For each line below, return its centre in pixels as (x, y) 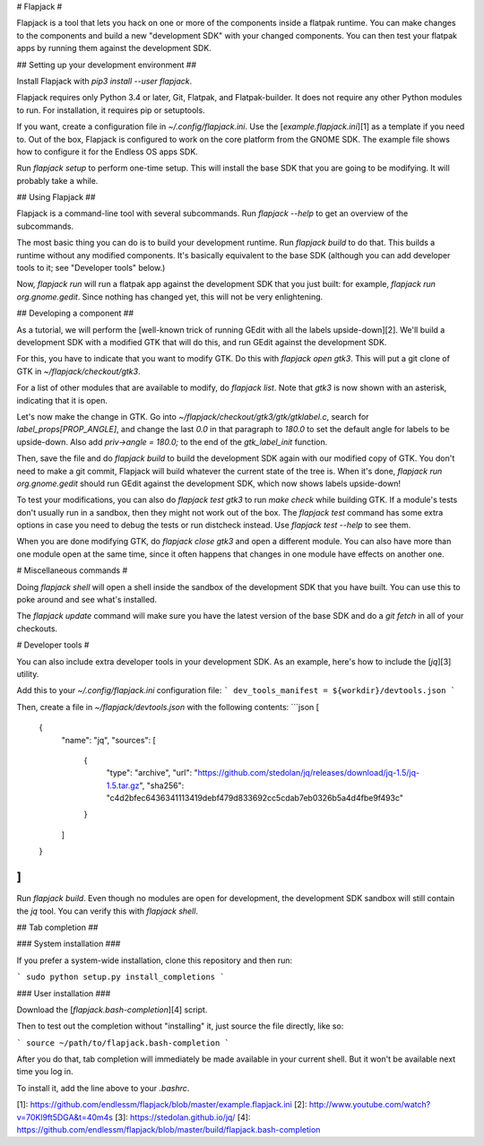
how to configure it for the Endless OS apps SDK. (108, 152)
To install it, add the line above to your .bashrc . (103, 1088)
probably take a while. (57, 180)
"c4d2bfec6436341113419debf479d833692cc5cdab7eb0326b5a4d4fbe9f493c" (255, 798)
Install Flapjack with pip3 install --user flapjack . (104, 81)
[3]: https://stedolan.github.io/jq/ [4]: (183, 1117)
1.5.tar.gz (123, 786)
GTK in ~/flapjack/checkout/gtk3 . (78, 371)
